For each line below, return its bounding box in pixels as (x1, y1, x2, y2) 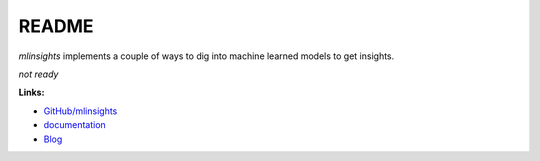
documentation (43, 119, 107, 131)
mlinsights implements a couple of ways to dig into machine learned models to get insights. (18, 50, 395, 62)
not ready (18, 68, 59, 80)
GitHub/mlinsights (43, 105, 118, 117)
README (18, 15, 94, 37)
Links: (18, 86, 45, 99)
